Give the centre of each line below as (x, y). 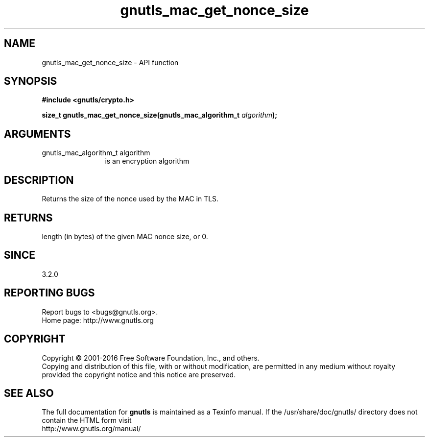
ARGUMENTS (37, 134)
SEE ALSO (29, 393)
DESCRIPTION (39, 180)
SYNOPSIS (31, 81)
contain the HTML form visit (87, 420)
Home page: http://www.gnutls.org (98, 320)
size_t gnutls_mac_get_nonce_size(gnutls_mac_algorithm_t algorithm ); (160, 115)
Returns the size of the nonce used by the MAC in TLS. (130, 199)
